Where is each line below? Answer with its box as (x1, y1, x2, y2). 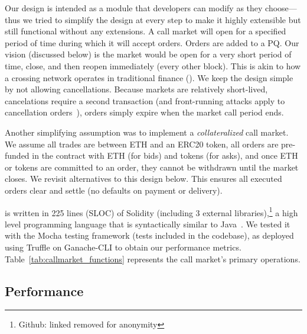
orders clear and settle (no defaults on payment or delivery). (5, 184, 223, 196)
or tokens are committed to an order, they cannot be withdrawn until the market (5, 160, 299, 173)
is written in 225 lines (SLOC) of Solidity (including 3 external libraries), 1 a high (5, 204, 298, 219)
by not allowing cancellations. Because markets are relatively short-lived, (5, 83, 268, 95)
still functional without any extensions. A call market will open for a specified (5, 25, 286, 37)
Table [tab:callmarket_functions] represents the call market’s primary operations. (5, 252, 301, 265)
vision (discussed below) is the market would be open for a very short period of (5, 48, 292, 60)
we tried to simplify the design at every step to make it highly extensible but (22, 13, 301, 25)
